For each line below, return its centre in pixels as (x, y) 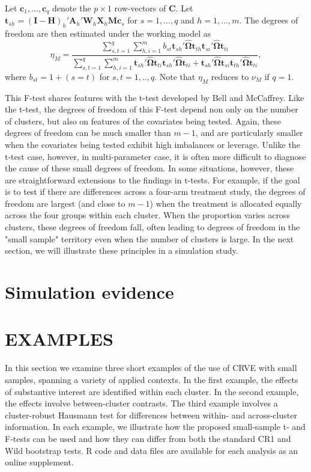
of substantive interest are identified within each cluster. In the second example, (152, 391)
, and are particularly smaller (249, 133)
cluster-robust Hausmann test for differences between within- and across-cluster (151, 415)
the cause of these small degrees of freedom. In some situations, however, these (149, 168)
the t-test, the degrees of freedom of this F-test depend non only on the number (152, 109)
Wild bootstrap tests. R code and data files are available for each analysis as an (152, 450)
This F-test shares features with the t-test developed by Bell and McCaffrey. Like (155, 97)
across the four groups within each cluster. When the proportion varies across (147, 215)
